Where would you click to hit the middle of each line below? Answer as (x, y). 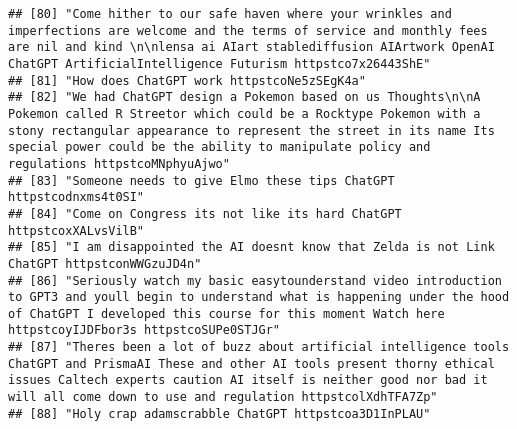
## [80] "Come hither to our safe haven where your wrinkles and (230, 14)
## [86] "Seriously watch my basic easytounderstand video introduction (255, 280)
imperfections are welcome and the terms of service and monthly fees (248, 30)
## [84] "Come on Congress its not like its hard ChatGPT (205, 213)
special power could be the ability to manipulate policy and (219, 147)
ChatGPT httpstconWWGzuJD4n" (105, 263)
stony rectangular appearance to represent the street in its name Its (251, 130)
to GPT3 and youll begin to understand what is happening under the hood (259, 297)
